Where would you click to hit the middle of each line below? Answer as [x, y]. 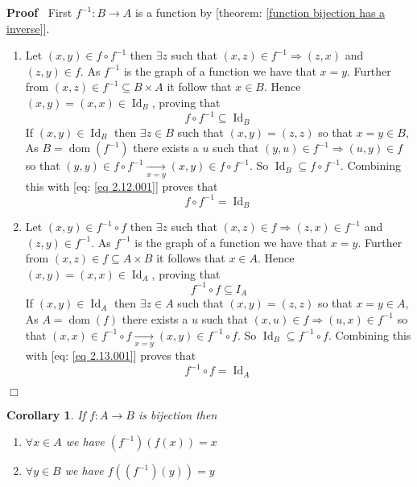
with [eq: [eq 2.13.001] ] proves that [111, 355]
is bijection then [178, 414]
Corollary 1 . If [46, 414]
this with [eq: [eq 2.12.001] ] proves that [122, 186]
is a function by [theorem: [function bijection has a [260, 12]
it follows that [191, 258]
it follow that [199, 87]
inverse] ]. [28, 28]
